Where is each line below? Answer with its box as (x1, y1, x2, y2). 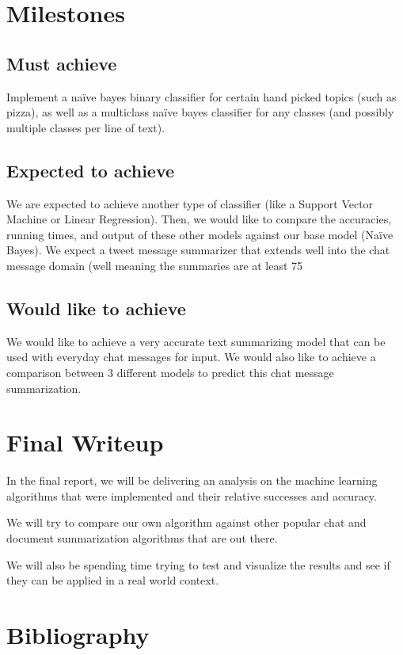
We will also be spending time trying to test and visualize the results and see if (6, 556, 390, 573)
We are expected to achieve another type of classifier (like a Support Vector (6, 195, 374, 211)
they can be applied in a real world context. (6, 572, 219, 588)
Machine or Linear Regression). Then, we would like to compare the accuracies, (6, 211, 392, 227)
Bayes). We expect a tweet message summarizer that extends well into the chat (6, 242, 390, 258)
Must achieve (6, 51, 117, 75)
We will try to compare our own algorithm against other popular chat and (6, 514, 367, 531)
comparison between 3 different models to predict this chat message (6, 364, 334, 380)
